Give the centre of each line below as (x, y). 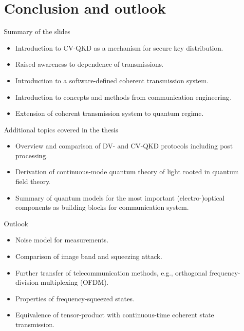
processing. (32, 155)
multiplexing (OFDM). (75, 282)
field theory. (33, 181)
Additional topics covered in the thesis (61, 129)
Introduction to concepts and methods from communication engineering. (123, 97)
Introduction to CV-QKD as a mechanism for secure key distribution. (119, 47)
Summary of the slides (37, 31)
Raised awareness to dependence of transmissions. (89, 64)
